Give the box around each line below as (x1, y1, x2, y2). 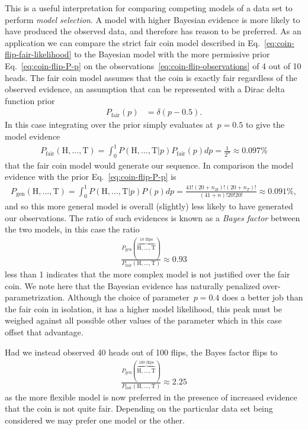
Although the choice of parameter (67, 291, 190, 303)
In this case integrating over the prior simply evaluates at (5, 118, 213, 131)
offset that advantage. (5, 326, 84, 338)
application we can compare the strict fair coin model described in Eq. (5, 36, 261, 49)
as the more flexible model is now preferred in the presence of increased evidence (5, 390, 297, 403)
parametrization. (5, 291, 65, 303)
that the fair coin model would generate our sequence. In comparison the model (5, 159, 294, 171)
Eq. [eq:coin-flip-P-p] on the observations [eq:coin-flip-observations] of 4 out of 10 (5, 59, 301, 72)
